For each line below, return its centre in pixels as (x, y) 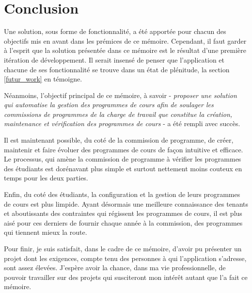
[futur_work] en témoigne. (43, 79)
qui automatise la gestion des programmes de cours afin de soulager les (109, 105)
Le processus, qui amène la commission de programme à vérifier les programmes (123, 159)
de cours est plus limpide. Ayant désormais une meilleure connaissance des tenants (126, 203)
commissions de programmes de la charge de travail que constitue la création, (118, 114)
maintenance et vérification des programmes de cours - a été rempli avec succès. (122, 123)
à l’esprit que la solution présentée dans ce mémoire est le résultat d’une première (125, 50)
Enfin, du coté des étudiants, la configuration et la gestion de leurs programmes (122, 194)
